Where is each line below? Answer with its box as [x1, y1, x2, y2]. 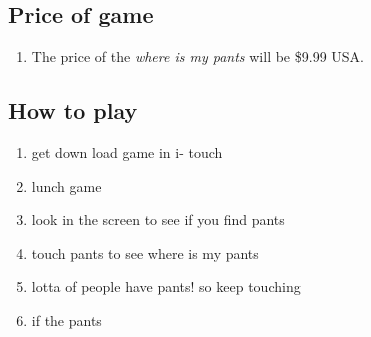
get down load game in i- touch [31, 142, 223, 162]
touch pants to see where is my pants [31, 242, 259, 263]
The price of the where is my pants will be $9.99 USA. [31, 46, 364, 67]
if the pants [31, 309, 102, 330]
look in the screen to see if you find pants [31, 209, 285, 230]
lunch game [31, 175, 102, 196]
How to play [8, 95, 138, 126]
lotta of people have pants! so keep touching [31, 276, 301, 297]
